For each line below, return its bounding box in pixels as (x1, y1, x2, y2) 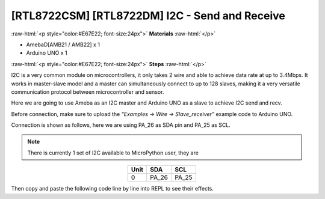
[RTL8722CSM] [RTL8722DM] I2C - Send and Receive (11, 9, 285, 22)
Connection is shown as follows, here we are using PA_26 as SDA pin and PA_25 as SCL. (11, 121, 231, 129)
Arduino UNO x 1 (26, 49, 67, 57)
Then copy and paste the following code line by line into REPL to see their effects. (11, 185, 214, 192)
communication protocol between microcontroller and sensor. (11, 88, 164, 96)
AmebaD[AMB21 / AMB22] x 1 (26, 41, 101, 48)
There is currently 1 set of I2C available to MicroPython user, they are (27, 149, 199, 156)
